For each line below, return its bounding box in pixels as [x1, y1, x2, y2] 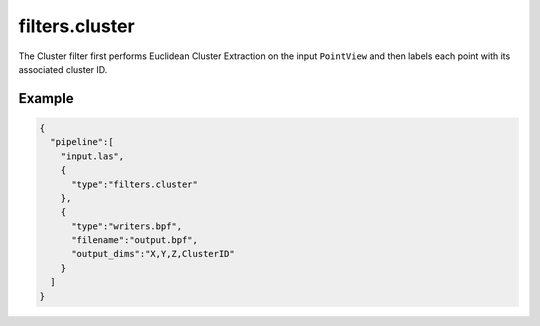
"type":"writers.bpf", [71, 220, 183, 232]
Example [18, 90, 74, 107]
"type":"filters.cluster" [71, 178, 199, 190]
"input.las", [60, 150, 125, 162]
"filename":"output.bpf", [71, 235, 199, 246]
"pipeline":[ [50, 136, 114, 148]
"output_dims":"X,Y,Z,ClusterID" [71, 248, 235, 260]
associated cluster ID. [18, 63, 108, 75]
